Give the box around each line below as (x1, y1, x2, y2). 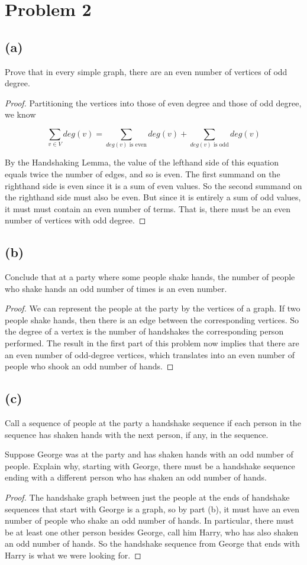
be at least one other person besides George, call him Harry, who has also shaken (5, 525, 299, 538)
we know (5, 108, 36, 121)
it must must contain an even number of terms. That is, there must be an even (5, 202, 291, 215)
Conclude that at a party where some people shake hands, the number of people (5, 271, 295, 283)
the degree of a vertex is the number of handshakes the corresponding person (5, 325, 284, 337)
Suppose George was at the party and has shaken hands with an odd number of (5, 448, 293, 460)
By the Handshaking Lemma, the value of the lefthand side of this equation (5, 156, 279, 168)
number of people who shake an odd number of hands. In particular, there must (5, 514, 294, 527)
